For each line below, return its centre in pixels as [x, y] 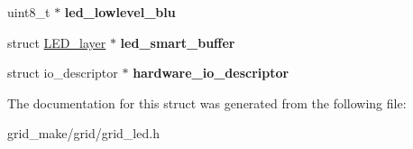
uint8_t [29, 12]
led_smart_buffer [178, 42]
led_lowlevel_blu [120, 12]
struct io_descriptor [63, 73]
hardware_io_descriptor [211, 73]
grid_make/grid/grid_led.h [83, 133]
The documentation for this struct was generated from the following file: [207, 102]
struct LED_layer [57, 42]
